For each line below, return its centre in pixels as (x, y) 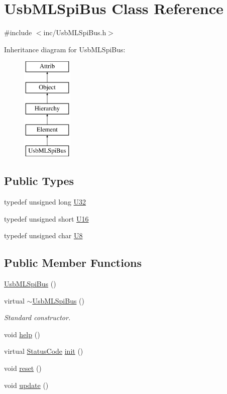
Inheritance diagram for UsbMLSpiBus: (65, 49)
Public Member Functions (73, 263)
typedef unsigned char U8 (43, 235)
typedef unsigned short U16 (46, 218)
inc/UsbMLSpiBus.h (75, 32)
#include (18, 32)
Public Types (39, 181)
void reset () (23, 368)
